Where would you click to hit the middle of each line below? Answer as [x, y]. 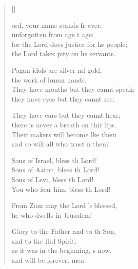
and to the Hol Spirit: [44, 240]
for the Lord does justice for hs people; [69, 44]
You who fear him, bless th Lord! [61, 189]
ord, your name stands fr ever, [57, 25]
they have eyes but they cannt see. [63, 98]
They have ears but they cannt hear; [66, 115]
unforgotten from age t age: [52, 34]
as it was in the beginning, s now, [61, 250]
